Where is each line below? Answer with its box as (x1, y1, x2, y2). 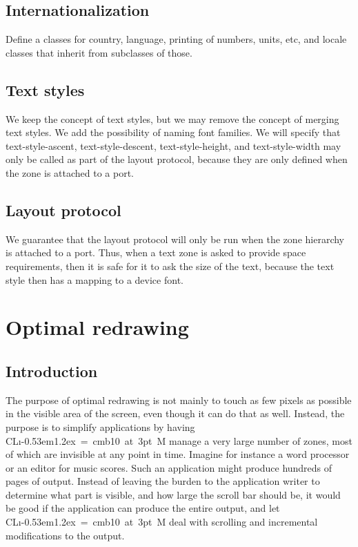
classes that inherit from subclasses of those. (6, 45, 192, 59)
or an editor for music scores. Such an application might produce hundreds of (6, 460, 332, 474)
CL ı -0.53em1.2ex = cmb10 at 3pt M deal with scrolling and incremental (6, 515, 318, 529)
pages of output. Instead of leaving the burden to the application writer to (6, 474, 320, 488)
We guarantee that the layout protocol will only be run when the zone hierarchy (6, 231, 344, 246)
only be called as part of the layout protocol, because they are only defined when (6, 152, 348, 166)
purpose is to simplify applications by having (6, 419, 195, 434)
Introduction (6, 360, 98, 381)
